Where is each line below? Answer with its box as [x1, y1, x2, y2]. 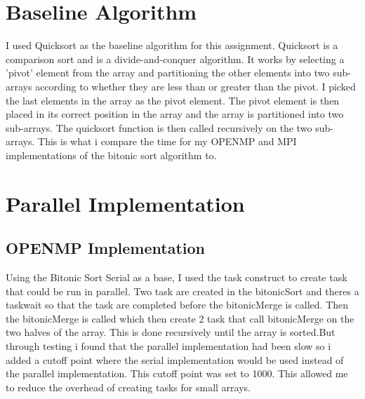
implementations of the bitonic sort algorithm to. [6, 147, 217, 162]
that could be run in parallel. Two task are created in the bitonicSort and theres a [6, 283, 359, 298]
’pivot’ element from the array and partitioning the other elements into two [6, 65, 330, 80]
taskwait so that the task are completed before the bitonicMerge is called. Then [6, 297, 349, 312]
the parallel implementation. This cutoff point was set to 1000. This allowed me [6, 366, 348, 381]
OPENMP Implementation [6, 237, 206, 259]
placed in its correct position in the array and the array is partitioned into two [6, 107, 344, 121]
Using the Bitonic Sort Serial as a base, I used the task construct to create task [6, 270, 347, 285]
